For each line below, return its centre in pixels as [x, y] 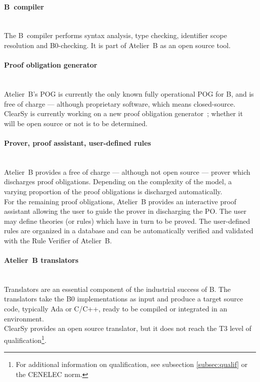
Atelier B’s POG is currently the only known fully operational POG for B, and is [129, 93]
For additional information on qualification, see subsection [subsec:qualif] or [131, 364]
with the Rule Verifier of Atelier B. [58, 240]
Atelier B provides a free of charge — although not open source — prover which [127, 171]
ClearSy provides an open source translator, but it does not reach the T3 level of [128, 328]
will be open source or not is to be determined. [76, 123]
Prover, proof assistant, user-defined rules [77, 142]
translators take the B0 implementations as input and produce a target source [123, 299]
